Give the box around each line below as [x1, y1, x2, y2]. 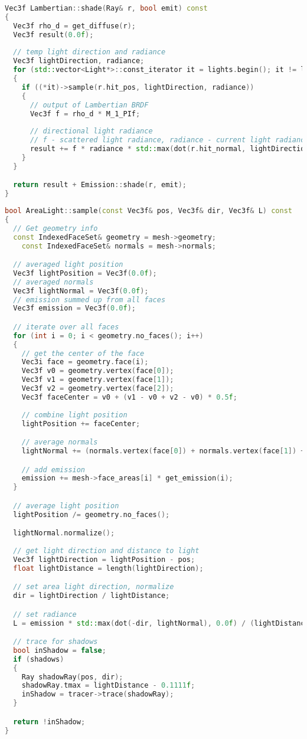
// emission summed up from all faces [13, 295, 166, 304]
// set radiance [13, 610, 77, 619]
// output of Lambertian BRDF [30, 100, 149, 109]
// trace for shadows [13, 637, 98, 646]
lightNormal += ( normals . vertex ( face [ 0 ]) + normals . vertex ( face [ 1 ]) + [21, 447, 305, 455]
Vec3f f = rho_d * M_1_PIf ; [30, 109, 141, 118]
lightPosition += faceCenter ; [21, 419, 141, 428]
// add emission [21, 465, 86, 474]
